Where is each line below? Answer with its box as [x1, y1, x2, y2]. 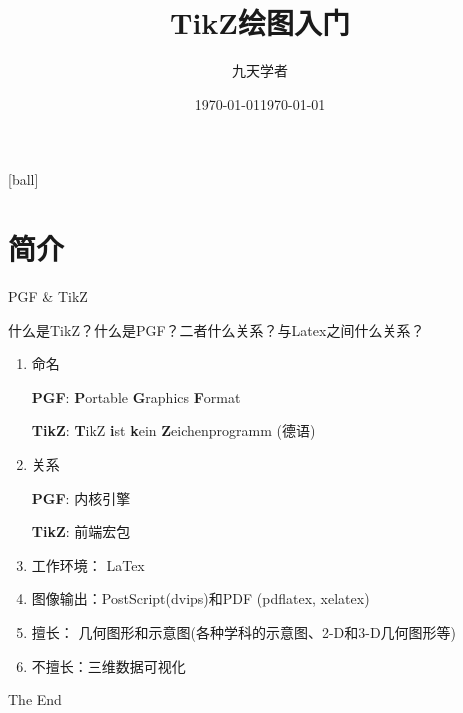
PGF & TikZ [8, 286, 88, 307]
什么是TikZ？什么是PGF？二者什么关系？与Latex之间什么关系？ [8, 319, 425, 340]
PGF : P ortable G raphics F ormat [31, 386, 241, 407]
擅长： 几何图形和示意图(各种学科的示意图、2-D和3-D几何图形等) [31, 621, 457, 642]
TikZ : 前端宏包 [31, 521, 131, 542]
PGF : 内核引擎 [31, 487, 131, 508]
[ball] [8, 169, 39, 190]
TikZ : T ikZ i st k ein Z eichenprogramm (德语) [31, 420, 316, 441]
